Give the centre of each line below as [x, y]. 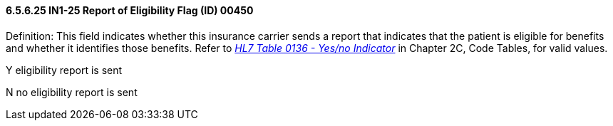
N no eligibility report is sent [72, 92]
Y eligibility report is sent [64, 70]
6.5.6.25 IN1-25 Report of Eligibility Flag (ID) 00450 [130, 10]
